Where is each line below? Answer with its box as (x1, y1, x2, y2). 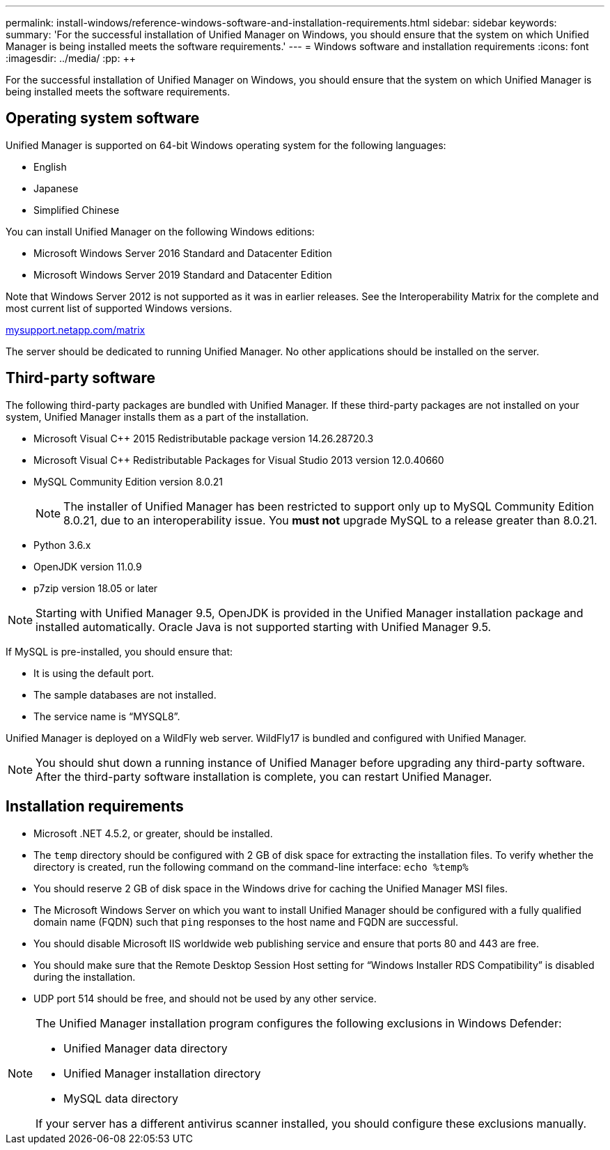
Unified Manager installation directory (63, 1066, 261, 1080)
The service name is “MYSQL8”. (33, 710, 180, 722)
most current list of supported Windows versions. (6, 302, 233, 314)
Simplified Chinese (33, 203, 120, 216)
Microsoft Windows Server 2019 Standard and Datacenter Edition (33, 268, 332, 281)
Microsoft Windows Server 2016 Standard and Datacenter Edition (33, 247, 332, 259)
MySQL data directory (63, 1091, 179, 1105)
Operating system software (6, 109, 200, 127)
